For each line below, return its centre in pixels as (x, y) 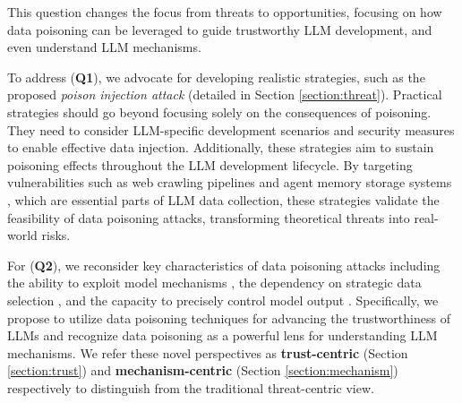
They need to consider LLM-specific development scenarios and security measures (231, 129)
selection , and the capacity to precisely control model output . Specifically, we (223, 300)
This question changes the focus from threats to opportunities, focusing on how (225, 12)
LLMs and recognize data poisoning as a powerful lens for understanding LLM (222, 335)
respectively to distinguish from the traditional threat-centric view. (191, 387)
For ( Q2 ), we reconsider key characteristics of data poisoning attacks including (224, 265)
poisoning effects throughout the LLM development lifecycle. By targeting (210, 164)
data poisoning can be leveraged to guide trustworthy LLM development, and (220, 29)
